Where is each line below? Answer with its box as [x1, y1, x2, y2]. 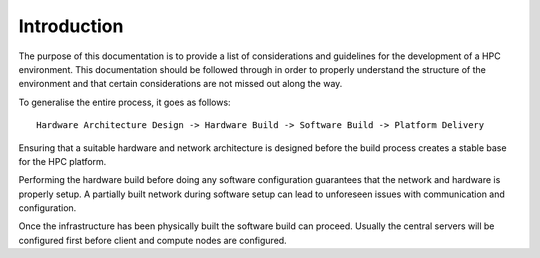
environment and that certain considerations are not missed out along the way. [18, 78, 343, 90]
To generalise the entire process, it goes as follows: [18, 96, 231, 108]
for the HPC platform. [18, 155, 107, 167]
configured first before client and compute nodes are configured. [18, 234, 287, 246]
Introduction [18, 15, 124, 37]
